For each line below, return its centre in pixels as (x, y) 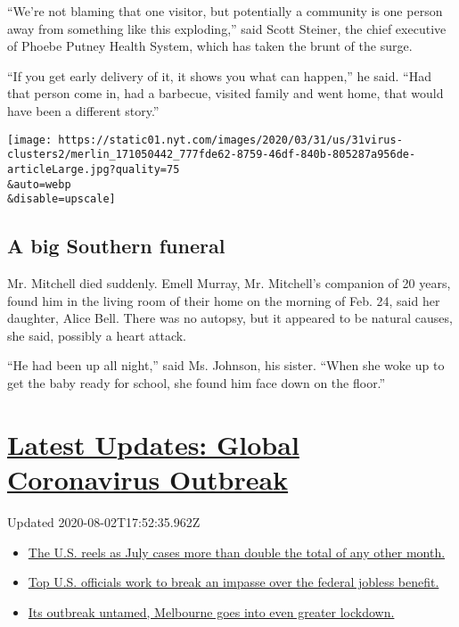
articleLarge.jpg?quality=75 (94, 169)
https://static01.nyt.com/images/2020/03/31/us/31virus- (230, 140)
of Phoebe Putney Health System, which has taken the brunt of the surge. (210, 46)
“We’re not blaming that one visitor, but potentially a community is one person (225, 11)
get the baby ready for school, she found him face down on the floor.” (197, 383)
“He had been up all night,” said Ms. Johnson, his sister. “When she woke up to (226, 365)
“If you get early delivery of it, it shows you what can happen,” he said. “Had (219, 75)
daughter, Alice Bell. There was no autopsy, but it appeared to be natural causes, (230, 318)
